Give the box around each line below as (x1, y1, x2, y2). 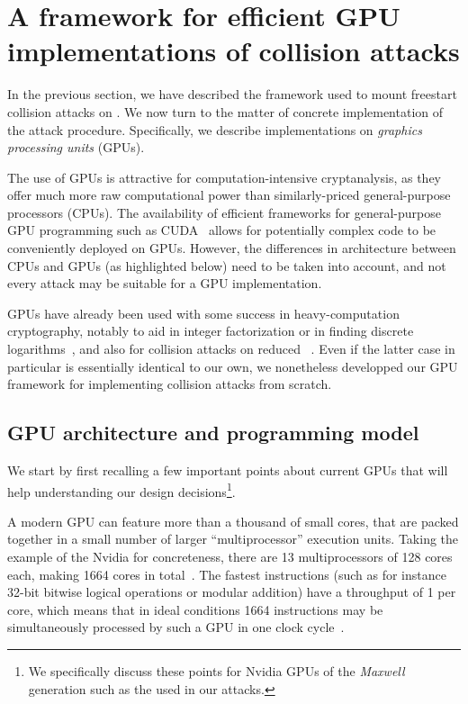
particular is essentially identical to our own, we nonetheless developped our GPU (7, 357, 458, 375)
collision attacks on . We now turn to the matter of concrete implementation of (7, 102, 444, 121)
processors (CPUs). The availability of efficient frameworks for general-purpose (7, 203, 441, 221)
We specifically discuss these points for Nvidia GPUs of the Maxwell (28, 662, 405, 681)
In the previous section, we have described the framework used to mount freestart (7, 85, 457, 104)
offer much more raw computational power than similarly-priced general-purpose (7, 185, 451, 204)
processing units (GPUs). (7, 138, 145, 157)
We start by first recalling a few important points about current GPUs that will (7, 461, 448, 480)
